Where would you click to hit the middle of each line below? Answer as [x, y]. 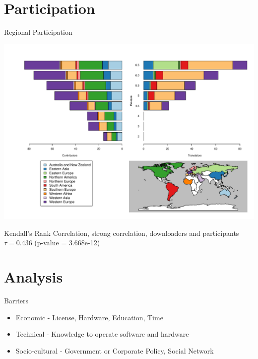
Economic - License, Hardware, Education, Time [89, 317]
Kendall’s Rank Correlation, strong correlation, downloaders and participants [122, 233]
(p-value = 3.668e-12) [67, 243]
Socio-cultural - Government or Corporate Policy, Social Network [115, 350]
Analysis [33, 277]
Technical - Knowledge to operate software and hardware [102, 334]
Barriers [16, 301]
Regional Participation [38, 32]
